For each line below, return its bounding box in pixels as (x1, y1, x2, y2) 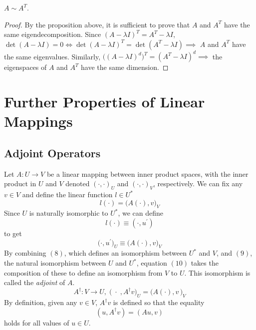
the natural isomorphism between (4, 258, 106, 268)
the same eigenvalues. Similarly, (4, 51, 101, 61)
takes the (191, 258, 219, 268)
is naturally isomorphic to (29, 208, 108, 218)
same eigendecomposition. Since (4, 29, 101, 39)
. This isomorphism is (184, 267, 251, 278)
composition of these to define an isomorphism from (4, 267, 163, 278)
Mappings (4, 111, 73, 131)
